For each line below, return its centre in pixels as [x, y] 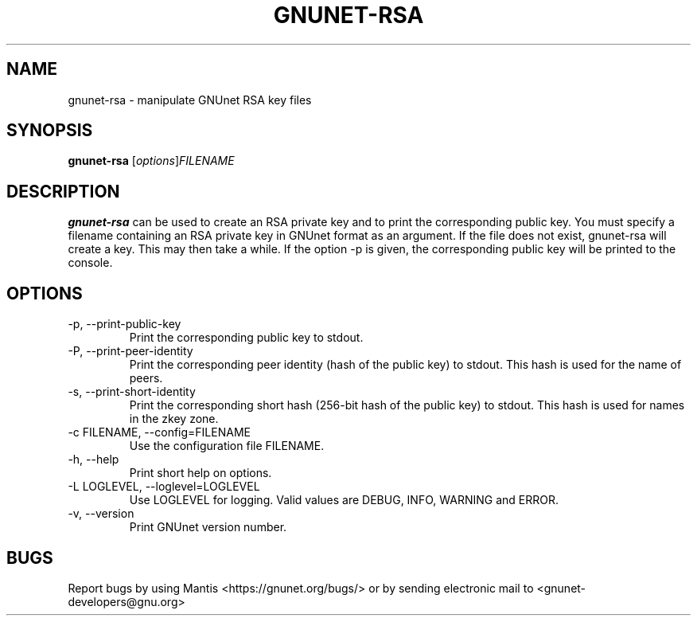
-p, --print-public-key [125, 324]
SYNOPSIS [50, 131]
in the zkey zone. [174, 419]
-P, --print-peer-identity [130, 351]
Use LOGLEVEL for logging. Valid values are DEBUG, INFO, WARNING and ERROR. [344, 500]
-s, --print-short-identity [132, 392]
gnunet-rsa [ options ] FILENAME [151, 161]
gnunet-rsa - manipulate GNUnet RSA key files [190, 100]
